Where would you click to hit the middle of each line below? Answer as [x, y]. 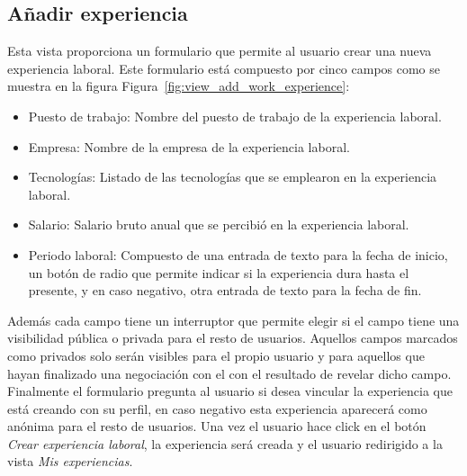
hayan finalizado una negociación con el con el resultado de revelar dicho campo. [229, 373]
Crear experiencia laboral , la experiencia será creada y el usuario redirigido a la [225, 443]
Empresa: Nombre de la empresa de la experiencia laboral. [189, 146]
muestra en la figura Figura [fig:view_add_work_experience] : [179, 86]
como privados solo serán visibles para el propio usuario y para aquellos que [216, 355]
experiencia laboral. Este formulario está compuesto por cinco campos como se [224, 68]
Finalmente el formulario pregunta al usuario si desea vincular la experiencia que [230, 391]
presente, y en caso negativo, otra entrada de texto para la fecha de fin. [225, 290]
